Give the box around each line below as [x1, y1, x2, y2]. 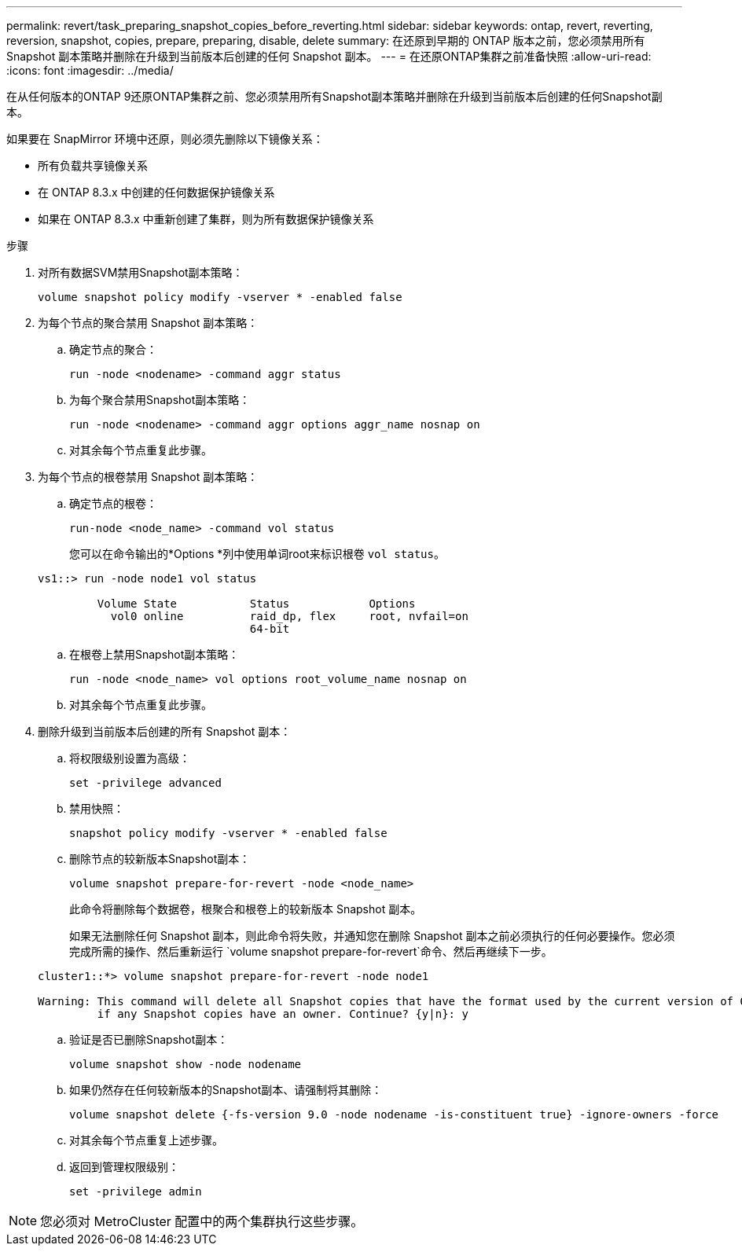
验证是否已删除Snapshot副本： [69, 1033, 229, 1046]
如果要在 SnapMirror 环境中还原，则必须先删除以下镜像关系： [6, 132, 324, 145]
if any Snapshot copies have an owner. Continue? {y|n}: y [97, 1008, 468, 1020]
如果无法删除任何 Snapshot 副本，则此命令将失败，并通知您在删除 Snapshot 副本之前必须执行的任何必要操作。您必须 [69, 929, 675, 942]
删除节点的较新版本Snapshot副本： [69, 852, 251, 865]
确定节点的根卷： [69, 497, 157, 510]
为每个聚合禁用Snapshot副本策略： [69, 393, 251, 406]
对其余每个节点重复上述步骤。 [69, 1133, 223, 1147]
